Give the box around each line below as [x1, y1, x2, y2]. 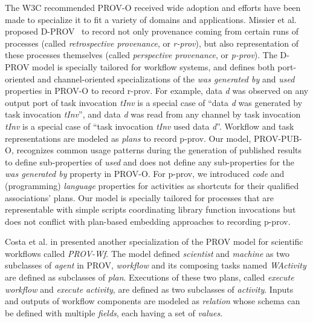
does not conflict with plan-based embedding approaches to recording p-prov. [5, 215, 291, 227]
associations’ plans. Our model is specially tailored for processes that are [5, 191, 274, 204]
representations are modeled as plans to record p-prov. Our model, [5, 132, 251, 144]
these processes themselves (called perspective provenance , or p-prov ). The [5, 48, 277, 61]
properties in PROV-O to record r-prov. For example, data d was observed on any [5, 84, 309, 97]
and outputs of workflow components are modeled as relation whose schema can [5, 295, 300, 307]
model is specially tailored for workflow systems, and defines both [32, 60, 275, 73]
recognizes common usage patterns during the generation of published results [16, 144, 302, 156]
